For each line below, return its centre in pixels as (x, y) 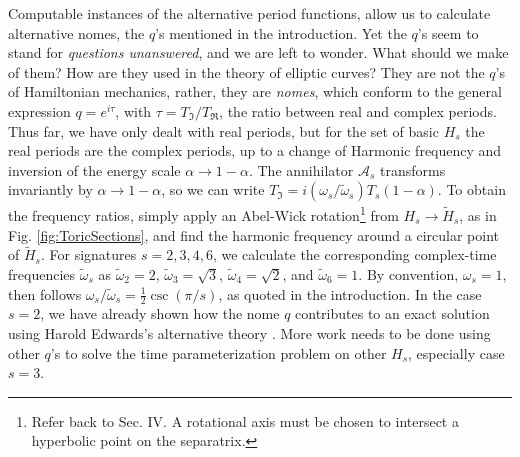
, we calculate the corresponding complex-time (354, 254)
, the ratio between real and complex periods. (358, 110)
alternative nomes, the (76, 32)
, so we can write (213, 189)
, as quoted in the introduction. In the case (350, 293)
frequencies (42, 274)
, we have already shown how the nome (160, 313)
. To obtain (471, 189)
